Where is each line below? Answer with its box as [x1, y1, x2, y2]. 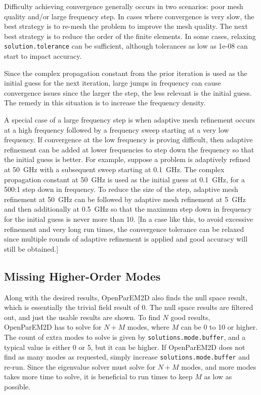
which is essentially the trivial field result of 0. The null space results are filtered [4, 302, 253, 312]
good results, [170, 311, 210, 322]
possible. [4, 381, 30, 391]
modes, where [127, 322, 169, 332]
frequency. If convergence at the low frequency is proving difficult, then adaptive [4, 134, 253, 145]
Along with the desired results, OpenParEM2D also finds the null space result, [4, 292, 248, 302]
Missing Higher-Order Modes [4, 268, 161, 284]
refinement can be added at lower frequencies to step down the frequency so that [4, 144, 254, 154]
